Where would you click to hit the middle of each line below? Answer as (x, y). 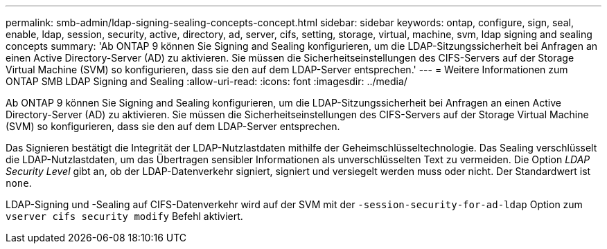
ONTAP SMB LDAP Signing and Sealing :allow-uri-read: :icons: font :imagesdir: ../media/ (206, 81)
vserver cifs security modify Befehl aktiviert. (124, 216)
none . (19, 183)
